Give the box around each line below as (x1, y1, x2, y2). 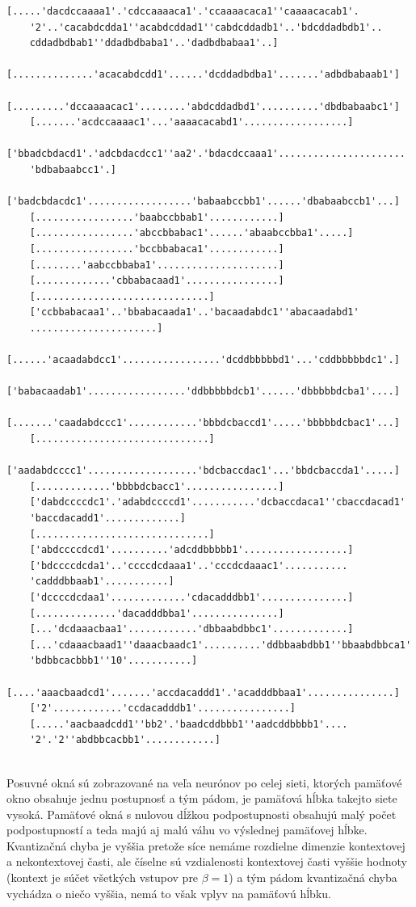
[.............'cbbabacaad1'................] (29, 275, 284, 287)
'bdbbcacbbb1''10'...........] (29, 655, 198, 667)
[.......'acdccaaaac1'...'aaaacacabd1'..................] (29, 116, 354, 129)
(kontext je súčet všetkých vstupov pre (6, 869, 199, 886)
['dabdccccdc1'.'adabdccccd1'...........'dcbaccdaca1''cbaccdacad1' (29, 496, 405, 508)
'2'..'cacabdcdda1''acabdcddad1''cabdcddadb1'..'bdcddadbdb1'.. (29, 21, 383, 33)
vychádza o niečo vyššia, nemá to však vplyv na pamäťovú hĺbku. (6, 884, 331, 901)
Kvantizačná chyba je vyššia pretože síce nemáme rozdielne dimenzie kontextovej (6, 837, 405, 854)
